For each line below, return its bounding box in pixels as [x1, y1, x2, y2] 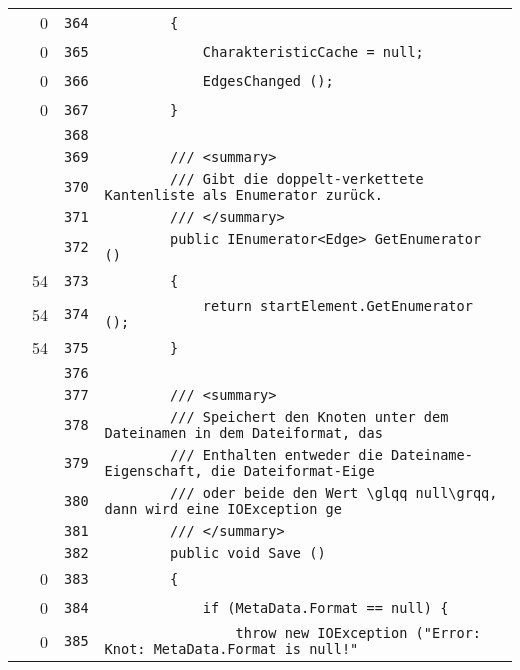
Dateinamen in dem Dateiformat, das [104, 425, 383, 441]
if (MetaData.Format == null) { [202, 599, 449, 616]
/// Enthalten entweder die [170, 447, 383, 463]
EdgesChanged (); [202, 72, 334, 89]
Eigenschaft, [104, 463, 203, 479]
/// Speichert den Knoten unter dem [170, 409, 449, 425]
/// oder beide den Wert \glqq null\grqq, [170, 485, 498, 501]
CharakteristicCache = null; [202, 43, 424, 60]
